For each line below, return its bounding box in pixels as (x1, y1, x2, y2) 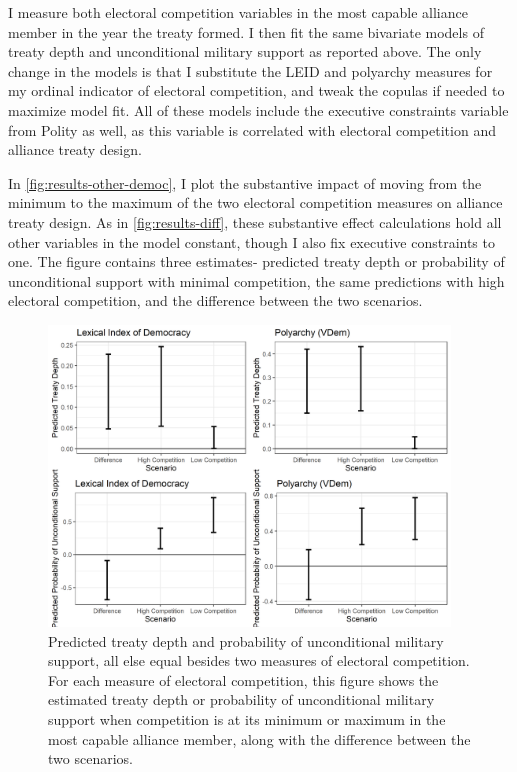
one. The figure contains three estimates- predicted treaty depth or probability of (8, 251, 505, 272)
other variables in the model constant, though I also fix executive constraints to (8, 231, 495, 252)
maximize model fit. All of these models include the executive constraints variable (8, 99, 509, 120)
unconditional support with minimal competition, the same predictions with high (8, 270, 505, 291)
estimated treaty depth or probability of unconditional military (48, 689, 435, 710)
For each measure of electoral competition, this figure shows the (48, 669, 439, 690)
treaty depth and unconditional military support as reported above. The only (8, 41, 482, 62)
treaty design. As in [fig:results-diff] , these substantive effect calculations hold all (8, 211, 502, 232)
